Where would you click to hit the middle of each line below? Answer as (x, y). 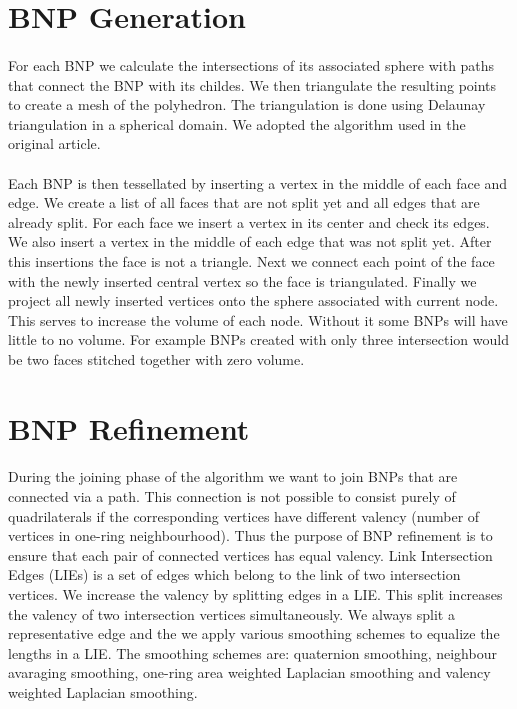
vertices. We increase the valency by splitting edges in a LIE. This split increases (255, 594)
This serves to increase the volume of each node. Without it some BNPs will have (258, 319)
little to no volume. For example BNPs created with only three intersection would (258, 339)
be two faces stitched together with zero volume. (156, 358)
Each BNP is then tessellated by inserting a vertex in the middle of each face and (258, 182)
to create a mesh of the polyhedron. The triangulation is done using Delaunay (247, 104)
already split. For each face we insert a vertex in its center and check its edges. (249, 221)
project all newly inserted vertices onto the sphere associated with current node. (253, 300)
